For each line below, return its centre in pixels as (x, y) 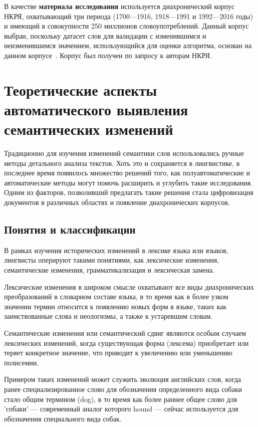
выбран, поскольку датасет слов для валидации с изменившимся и (105, 35)
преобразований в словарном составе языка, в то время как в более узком (116, 296)
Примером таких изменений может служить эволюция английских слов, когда (123, 379)
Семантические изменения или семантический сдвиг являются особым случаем (125, 333)
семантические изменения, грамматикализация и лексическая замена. (109, 270)
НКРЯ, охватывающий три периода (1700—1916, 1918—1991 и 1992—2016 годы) (128, 16)
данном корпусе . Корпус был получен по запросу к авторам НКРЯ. (108, 55)
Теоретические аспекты (81, 89)
